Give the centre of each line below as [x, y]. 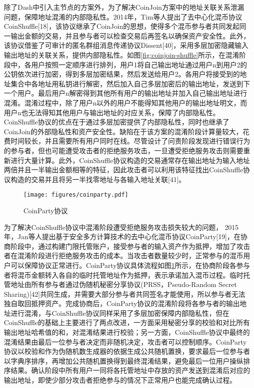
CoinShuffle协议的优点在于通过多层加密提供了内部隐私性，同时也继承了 [117, 122]
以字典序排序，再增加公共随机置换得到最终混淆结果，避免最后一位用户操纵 [124, 360]
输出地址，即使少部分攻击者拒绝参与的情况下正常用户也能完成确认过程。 [120, 380]
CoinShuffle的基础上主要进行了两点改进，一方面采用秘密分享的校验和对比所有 [127, 322]
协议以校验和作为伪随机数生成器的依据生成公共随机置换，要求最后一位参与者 [127, 351]
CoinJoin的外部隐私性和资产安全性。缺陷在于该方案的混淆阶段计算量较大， [123, 131]
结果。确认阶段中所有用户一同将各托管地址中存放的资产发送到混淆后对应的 [130, 370]
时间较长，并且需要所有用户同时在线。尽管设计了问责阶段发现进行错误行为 [130, 141]
